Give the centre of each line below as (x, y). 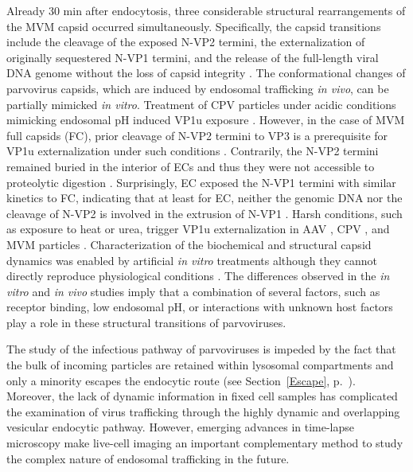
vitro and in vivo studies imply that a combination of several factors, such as (193, 291)
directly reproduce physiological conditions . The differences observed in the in (198, 276)
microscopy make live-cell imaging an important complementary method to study (205, 443)
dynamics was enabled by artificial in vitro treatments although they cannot (192, 260)
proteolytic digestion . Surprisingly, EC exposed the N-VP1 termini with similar (201, 182)
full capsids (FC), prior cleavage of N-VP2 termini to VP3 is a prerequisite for (197, 135)
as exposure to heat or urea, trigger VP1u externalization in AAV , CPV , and (198, 229)
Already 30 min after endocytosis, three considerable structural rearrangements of (206, 10)
